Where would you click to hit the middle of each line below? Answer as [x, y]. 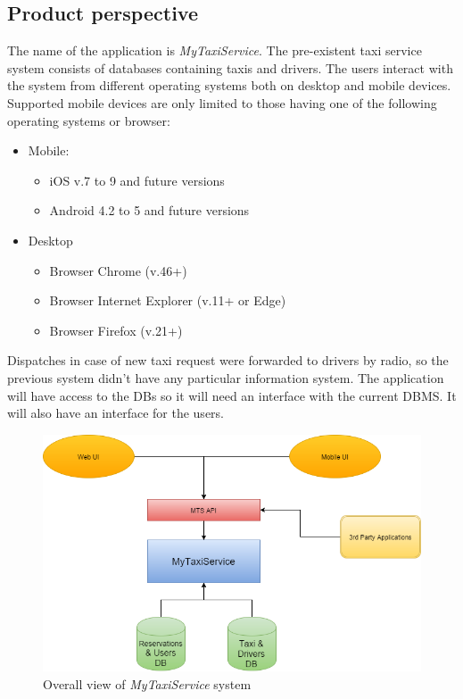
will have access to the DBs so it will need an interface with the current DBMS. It [232, 395]
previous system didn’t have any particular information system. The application [226, 377]
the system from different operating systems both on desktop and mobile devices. [229, 85]
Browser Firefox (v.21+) [116, 330]
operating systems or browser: [89, 120]
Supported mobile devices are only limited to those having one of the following [222, 102]
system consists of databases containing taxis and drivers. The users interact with [230, 67]
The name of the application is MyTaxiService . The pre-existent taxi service [215, 50]
